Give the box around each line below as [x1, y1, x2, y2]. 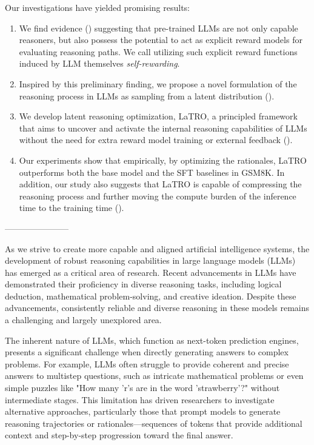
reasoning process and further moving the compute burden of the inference [19, 189, 296, 202]
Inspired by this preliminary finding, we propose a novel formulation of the [19, 77, 297, 90]
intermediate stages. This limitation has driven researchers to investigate [5, 393, 275, 406]
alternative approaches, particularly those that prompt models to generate [5, 405, 281, 418]
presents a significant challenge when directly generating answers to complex [5, 346, 289, 358]
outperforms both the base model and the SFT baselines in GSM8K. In [19, 166, 285, 178]
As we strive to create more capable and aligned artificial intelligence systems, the [5, 242, 310, 255]
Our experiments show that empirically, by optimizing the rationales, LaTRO [19, 153, 307, 166]
